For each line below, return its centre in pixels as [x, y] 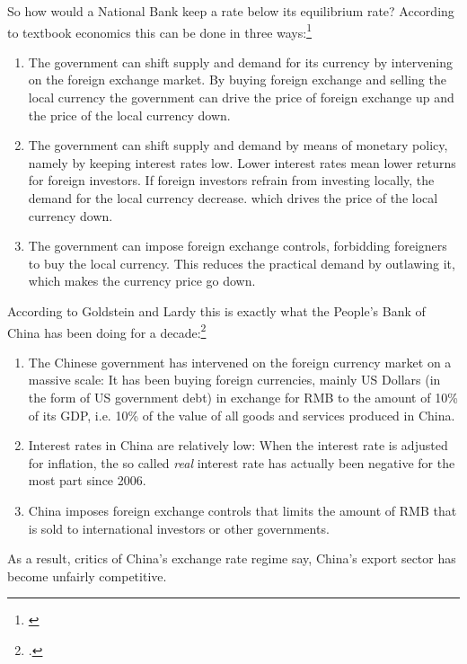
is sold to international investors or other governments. [179, 528]
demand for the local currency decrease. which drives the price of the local [233, 198]
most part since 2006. [87, 480]
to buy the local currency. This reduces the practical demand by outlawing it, [242, 263]
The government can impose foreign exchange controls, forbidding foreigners [238, 246]
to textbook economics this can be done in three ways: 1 [159, 31]
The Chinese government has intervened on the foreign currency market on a [240, 362]
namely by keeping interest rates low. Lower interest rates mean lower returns [242, 162]
